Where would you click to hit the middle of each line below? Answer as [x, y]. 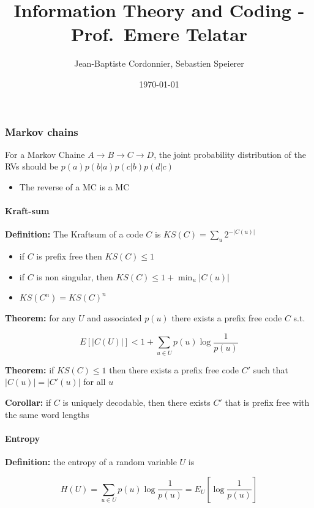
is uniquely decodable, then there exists [136, 402]
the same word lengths [47, 414]
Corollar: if [28, 402]
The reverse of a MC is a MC [74, 186]
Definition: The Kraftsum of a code [74, 234]
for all [95, 382]
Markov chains [42, 131]
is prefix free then [69, 256]
